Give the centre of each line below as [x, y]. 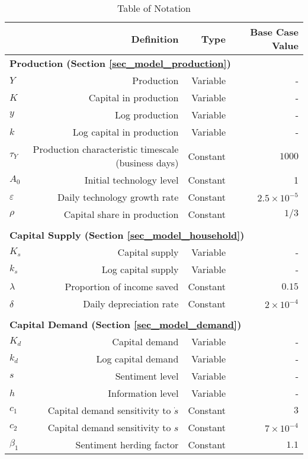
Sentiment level [147, 376]
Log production [147, 115]
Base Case [274, 32]
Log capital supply [140, 269]
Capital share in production [121, 214]
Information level [143, 393]
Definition [155, 38]
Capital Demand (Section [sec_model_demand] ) [126, 324]
